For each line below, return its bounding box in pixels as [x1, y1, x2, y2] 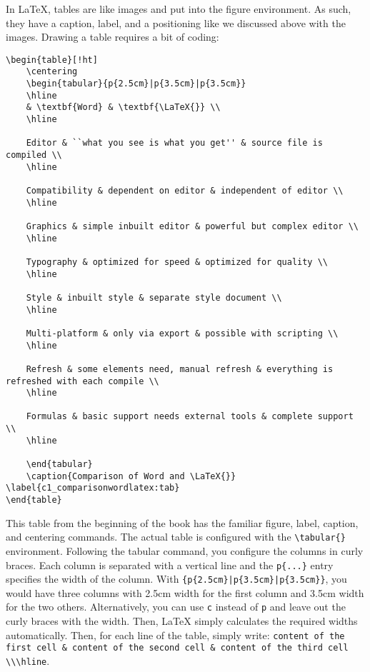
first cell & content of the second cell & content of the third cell [6, 643, 349, 653]
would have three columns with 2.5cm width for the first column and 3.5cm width [6, 585, 364, 600]
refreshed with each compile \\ [6, 376, 159, 386]
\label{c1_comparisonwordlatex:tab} [6, 483, 180, 493]
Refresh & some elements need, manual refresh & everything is [26, 363, 334, 374]
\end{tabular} [26, 459, 93, 470]
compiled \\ [6, 150, 62, 161]
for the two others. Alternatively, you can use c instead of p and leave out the [6, 599, 346, 614]
